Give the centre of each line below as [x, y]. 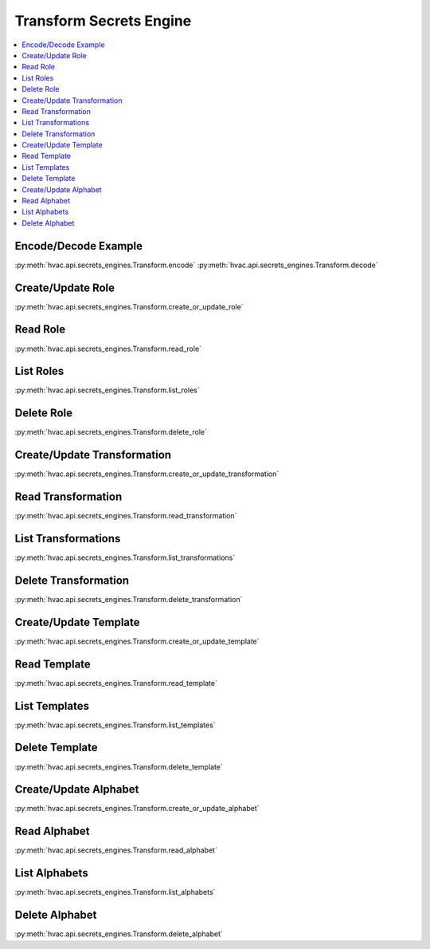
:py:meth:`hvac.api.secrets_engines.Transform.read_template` [116, 683]
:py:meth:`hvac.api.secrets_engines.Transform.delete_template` [119, 766]
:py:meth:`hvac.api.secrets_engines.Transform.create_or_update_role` [129, 306]
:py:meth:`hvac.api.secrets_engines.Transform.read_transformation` [126, 516]
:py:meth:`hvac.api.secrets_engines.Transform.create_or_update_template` [137, 641]
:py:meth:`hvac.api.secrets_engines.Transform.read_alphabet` [116, 850]
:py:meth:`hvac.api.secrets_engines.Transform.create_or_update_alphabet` [137, 809]
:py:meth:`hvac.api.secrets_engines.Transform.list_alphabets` [115, 892]
